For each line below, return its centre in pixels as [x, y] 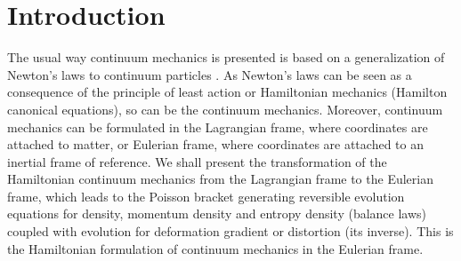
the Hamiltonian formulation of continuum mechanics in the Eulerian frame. [215, 248]
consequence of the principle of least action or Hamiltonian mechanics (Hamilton [227, 92]
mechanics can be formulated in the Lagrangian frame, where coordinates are [218, 127]
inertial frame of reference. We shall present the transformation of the [197, 161]
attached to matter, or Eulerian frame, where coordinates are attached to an [215, 144]
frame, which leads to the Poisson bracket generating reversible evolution [206, 196]
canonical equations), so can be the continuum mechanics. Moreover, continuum [225, 109]
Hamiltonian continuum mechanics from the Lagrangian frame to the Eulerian [220, 179]
